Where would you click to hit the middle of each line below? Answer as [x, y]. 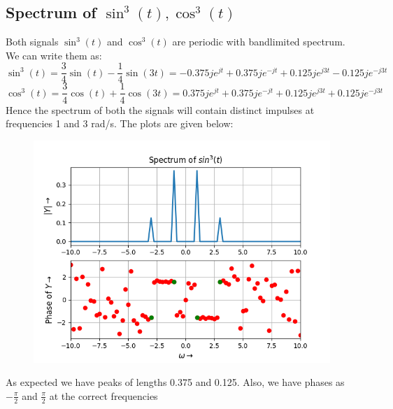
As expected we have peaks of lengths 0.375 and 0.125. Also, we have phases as [175, 382]
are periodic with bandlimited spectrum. [259, 42]
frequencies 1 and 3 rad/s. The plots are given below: [120, 123]
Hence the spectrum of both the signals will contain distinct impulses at [160, 109]
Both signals [32, 42]
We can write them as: [54, 55]
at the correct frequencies [103, 395]
